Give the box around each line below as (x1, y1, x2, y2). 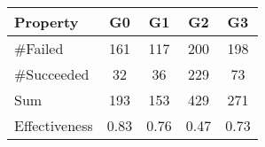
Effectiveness (14, 115, 93, 135)
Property (14, 12, 79, 32)
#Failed (14, 38, 64, 58)
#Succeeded (14, 64, 90, 84)
